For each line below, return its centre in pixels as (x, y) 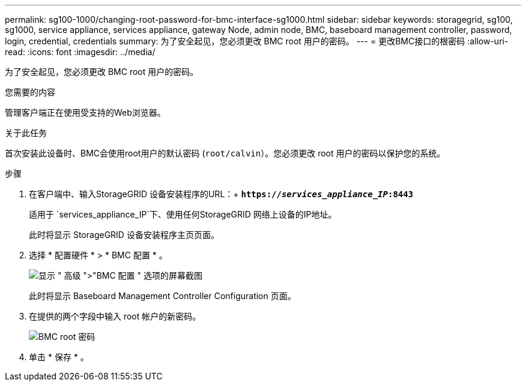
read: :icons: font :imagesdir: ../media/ (80, 52)
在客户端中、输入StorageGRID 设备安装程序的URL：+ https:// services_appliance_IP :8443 (221, 194)
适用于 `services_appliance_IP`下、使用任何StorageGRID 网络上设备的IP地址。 (183, 214)
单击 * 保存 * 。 (59, 357)
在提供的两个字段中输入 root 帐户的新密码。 (115, 316)
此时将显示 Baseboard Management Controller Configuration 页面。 (162, 296)
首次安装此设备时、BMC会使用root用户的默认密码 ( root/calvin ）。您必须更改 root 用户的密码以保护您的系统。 (225, 153)
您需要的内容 (30, 92)
